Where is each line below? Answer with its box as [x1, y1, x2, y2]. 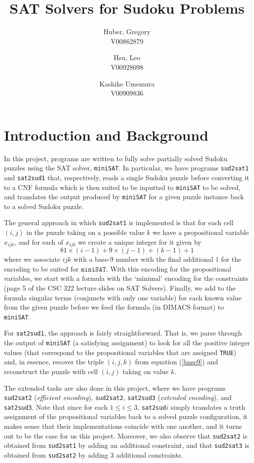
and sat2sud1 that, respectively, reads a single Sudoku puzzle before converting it [4, 172, 250, 182]
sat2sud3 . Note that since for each [4, 401, 108, 412]
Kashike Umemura [99, 78, 155, 88]
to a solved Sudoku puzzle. [4, 201, 84, 211]
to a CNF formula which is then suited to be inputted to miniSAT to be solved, [4, 182, 241, 192]
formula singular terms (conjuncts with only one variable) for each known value [4, 292, 242, 302]
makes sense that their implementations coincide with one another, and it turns [4, 421, 242, 431]
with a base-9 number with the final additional [73, 254, 213, 264]
